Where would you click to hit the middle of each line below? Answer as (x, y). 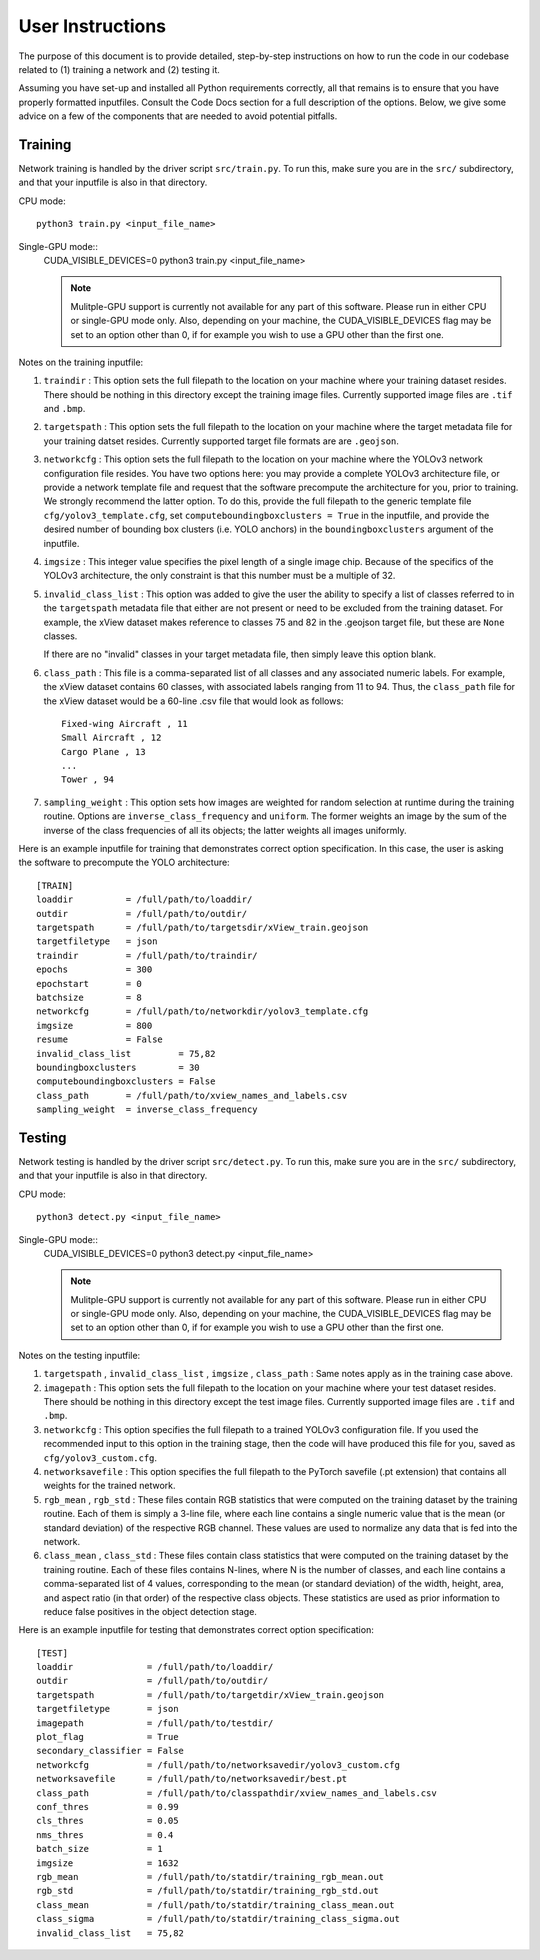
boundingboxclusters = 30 (118, 1067)
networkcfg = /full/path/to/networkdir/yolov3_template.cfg (202, 1011)
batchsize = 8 (89, 997)
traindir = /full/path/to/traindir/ (147, 955)
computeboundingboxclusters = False (126, 1081)
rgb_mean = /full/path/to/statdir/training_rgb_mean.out (210, 1876)
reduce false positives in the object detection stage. (150, 1611)
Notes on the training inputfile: (81, 362)
